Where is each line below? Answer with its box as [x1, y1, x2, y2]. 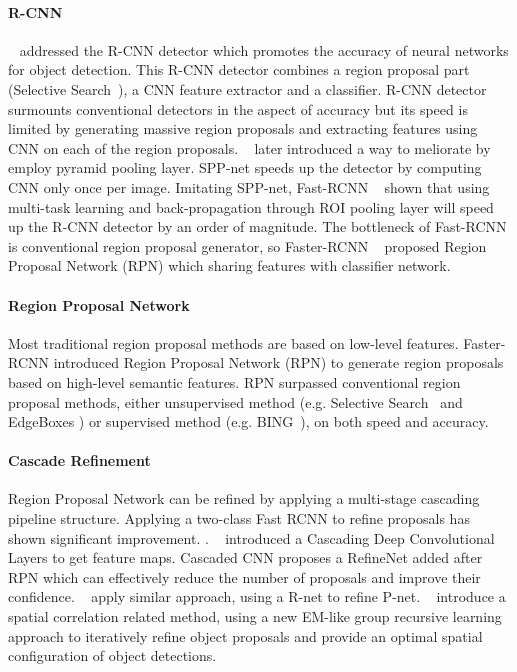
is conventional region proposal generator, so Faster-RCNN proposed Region [8, 235, 487, 256]
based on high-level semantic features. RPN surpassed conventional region [8, 371, 461, 392]
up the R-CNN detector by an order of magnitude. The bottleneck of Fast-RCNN [8, 216, 507, 237]
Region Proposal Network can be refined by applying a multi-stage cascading [8, 488, 480, 509]
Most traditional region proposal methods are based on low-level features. [8, 332, 459, 353]
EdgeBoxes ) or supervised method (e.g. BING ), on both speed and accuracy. [8, 411, 489, 432]
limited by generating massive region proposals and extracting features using [8, 118, 478, 139]
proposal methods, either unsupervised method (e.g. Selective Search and [8, 391, 463, 412]
